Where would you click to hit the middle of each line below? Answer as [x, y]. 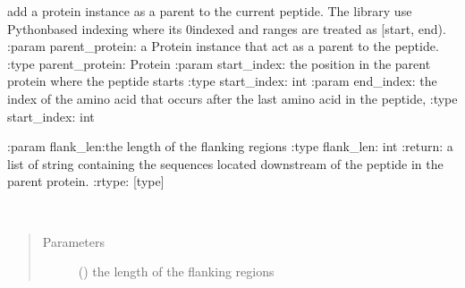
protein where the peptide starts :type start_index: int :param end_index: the [222, 81]
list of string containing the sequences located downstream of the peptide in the [225, 163]
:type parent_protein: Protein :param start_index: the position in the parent [219, 63]
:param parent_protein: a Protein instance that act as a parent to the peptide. [223, 46]
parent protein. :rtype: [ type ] [86, 181]
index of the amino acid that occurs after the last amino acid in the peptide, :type [232, 98]
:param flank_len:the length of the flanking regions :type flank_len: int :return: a [230, 146]
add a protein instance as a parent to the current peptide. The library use [210, 11]
